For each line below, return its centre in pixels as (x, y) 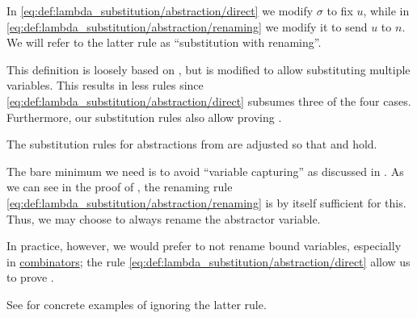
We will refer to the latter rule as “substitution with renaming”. (164, 42)
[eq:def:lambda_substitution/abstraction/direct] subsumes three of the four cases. (209, 100)
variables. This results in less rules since (105, 85)
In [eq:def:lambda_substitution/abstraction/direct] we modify (160, 10)
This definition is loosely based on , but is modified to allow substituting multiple (208, 69)
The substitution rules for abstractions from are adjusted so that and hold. (192, 144)
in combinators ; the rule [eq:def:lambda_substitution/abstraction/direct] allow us (208, 261)
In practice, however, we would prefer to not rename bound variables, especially (204, 246)
